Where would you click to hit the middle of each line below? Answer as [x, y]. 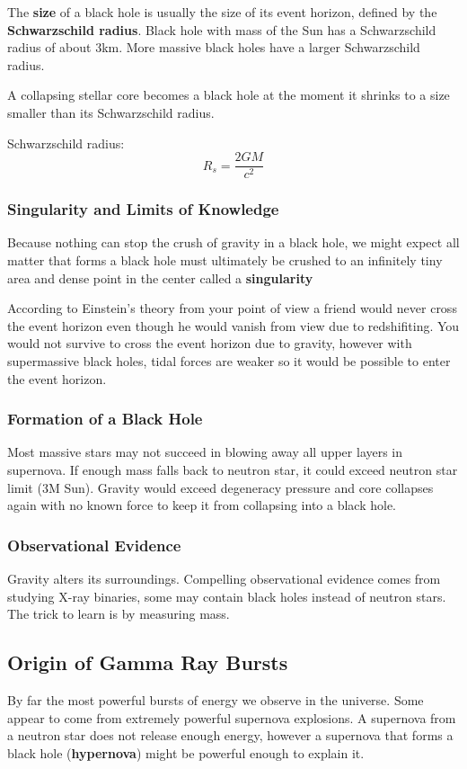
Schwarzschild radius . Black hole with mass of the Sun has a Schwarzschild [222, 29]
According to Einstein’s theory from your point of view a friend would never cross [232, 308]
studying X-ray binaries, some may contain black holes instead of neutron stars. [227, 596]
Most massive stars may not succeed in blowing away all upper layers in [205, 452]
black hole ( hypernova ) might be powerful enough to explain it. [186, 752]
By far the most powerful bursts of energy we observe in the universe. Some [216, 699]
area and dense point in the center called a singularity [160, 277]
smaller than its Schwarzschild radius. [111, 112]
